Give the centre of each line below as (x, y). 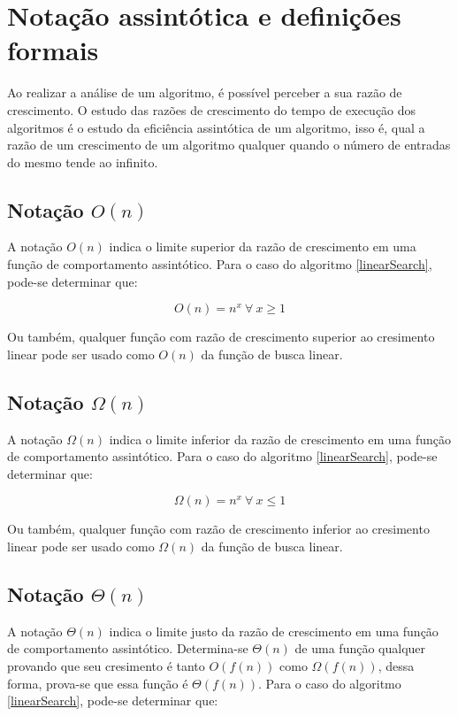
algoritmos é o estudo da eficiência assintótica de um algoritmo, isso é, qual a (216, 127)
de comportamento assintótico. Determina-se (128, 648)
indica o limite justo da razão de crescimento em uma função (274, 631)
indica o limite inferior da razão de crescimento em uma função (280, 439)
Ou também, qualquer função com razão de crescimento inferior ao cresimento (218, 529)
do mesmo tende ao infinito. (83, 162)
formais (53, 50)
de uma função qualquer (360, 648)
